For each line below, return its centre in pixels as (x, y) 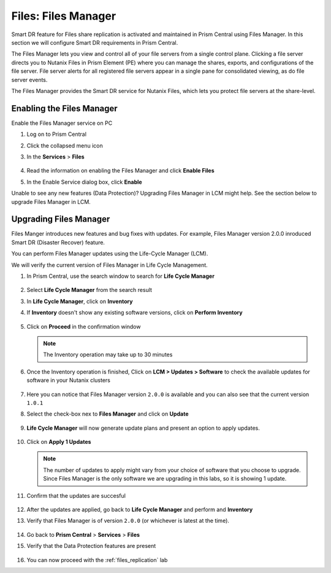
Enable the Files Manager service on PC (62, 123)
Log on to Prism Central (57, 134)
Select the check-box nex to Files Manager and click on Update (108, 414)
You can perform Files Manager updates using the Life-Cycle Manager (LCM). (110, 253)
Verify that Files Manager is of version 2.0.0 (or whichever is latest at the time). (128, 521)
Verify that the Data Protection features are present (91, 546)
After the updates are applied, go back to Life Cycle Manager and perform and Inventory (140, 510)
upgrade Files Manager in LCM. (51, 201)
